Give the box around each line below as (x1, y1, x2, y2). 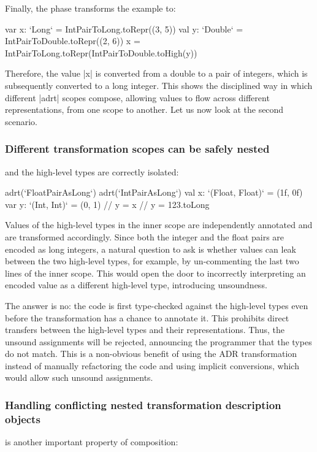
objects (5, 411, 40, 426)
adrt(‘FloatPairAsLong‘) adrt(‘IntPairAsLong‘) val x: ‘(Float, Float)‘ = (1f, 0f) (5, 186, 303, 199)
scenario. (5, 115, 38, 128)
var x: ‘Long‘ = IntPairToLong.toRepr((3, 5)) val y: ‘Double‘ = (5, 22, 243, 35)
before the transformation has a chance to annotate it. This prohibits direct (5, 311, 289, 324)
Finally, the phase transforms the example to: (5, 2, 176, 14)
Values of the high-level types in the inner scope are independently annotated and (5, 218, 313, 231)
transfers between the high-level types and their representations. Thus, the (5, 323, 285, 336)
